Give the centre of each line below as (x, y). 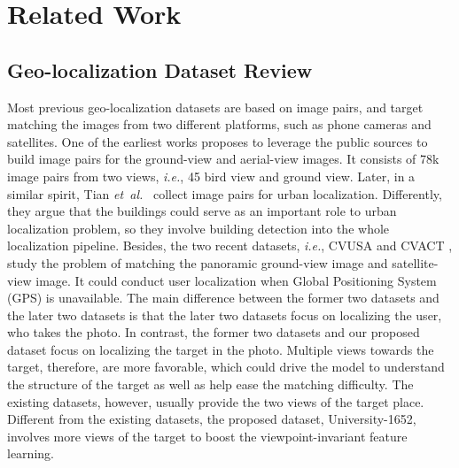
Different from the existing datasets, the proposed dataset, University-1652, (212, 419)
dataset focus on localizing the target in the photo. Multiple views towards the (221, 349)
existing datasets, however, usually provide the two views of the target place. (216, 401)
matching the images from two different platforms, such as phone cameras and (219, 124)
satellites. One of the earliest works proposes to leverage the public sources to (218, 141)
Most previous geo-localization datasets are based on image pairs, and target (215, 107)
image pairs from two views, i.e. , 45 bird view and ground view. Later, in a (211, 176)
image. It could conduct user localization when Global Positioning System (236, 280)
